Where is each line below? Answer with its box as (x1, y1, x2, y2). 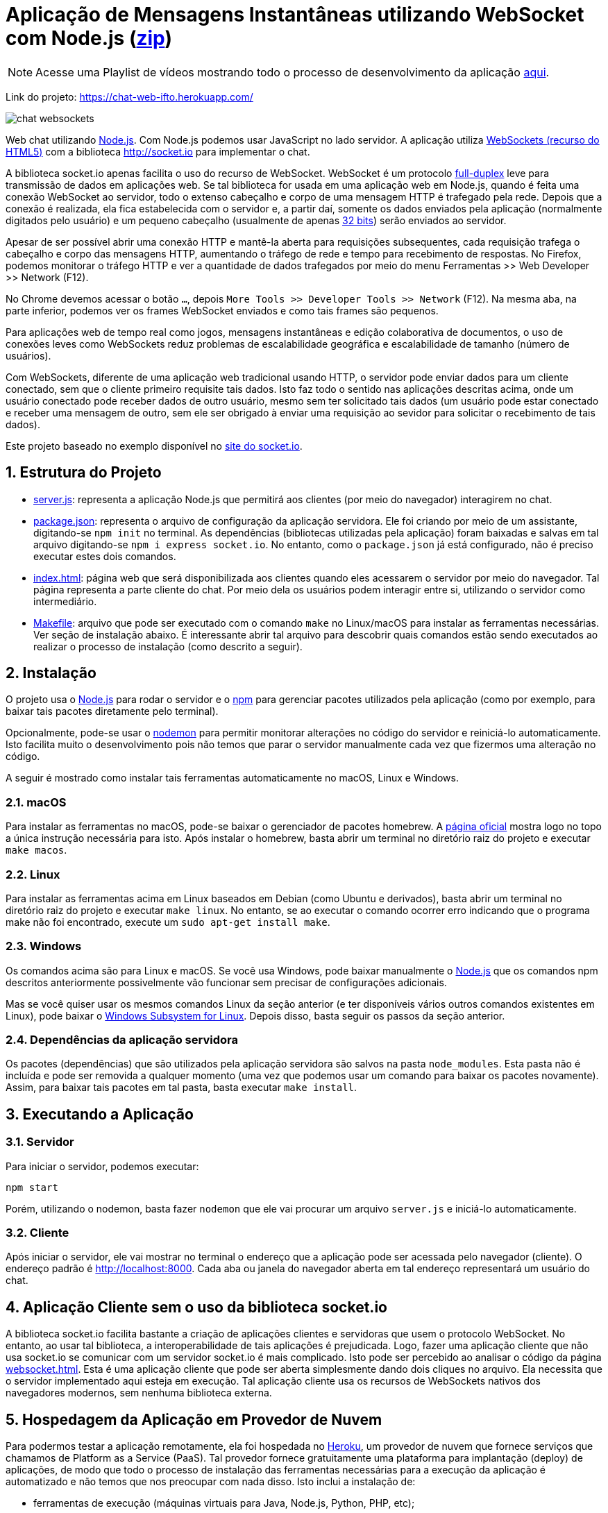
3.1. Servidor (6, 1135, 74, 1149)
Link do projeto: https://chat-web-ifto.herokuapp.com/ (6, 90, 253, 103)
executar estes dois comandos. (33, 550, 176, 562)
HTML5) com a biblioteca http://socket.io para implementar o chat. (6, 145, 310, 158)
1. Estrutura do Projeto (6, 464, 162, 482)
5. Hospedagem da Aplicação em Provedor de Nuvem (6, 1410, 382, 1428)
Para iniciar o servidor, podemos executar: (6, 1160, 199, 1172)
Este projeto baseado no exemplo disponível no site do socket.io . (6, 439, 303, 452)
